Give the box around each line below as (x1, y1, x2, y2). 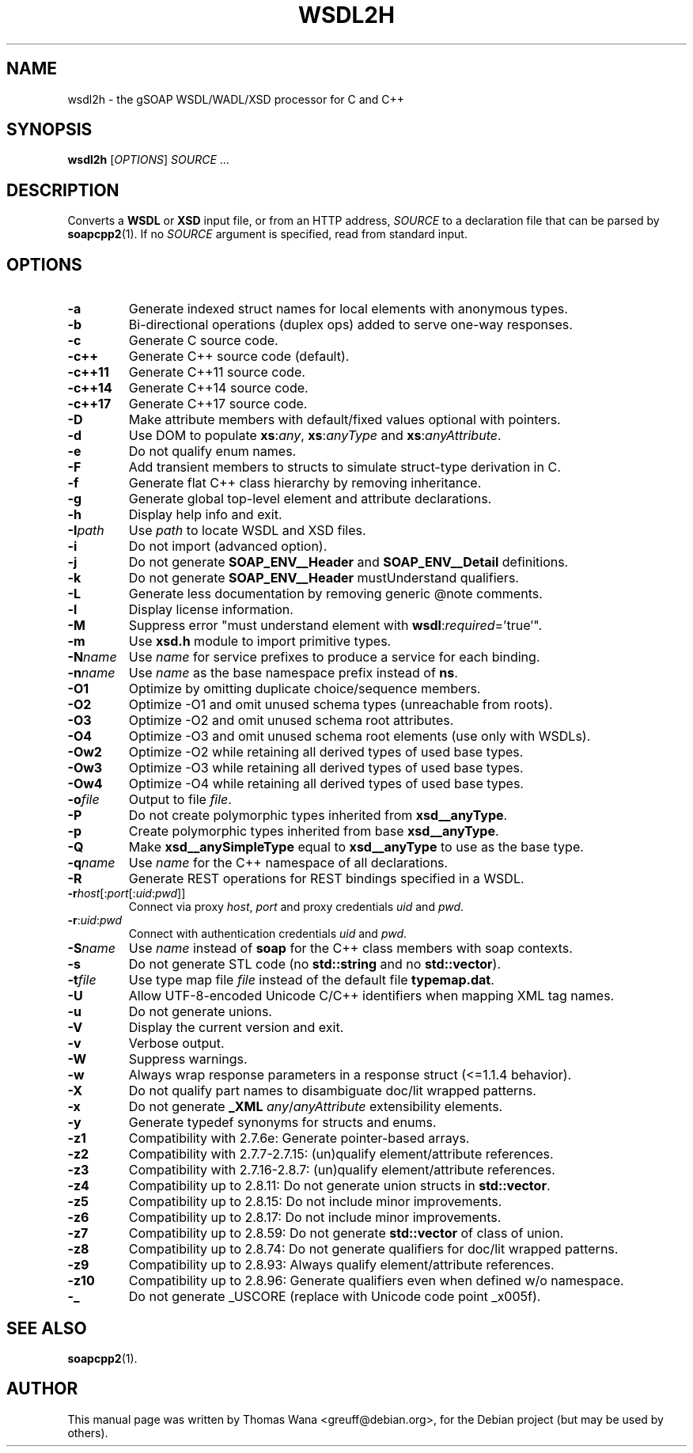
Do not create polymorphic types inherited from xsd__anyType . (128, 807, 508, 824)
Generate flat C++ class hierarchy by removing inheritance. (128, 475, 482, 491)
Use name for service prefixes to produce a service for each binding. (128, 649, 540, 666)
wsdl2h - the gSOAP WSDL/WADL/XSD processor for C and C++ (67, 92, 405, 106)
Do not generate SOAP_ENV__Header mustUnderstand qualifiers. (128, 570, 519, 586)
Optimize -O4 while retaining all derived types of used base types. (128, 776, 524, 792)
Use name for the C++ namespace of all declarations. (128, 855, 449, 871)
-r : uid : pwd (67, 913, 123, 928)
